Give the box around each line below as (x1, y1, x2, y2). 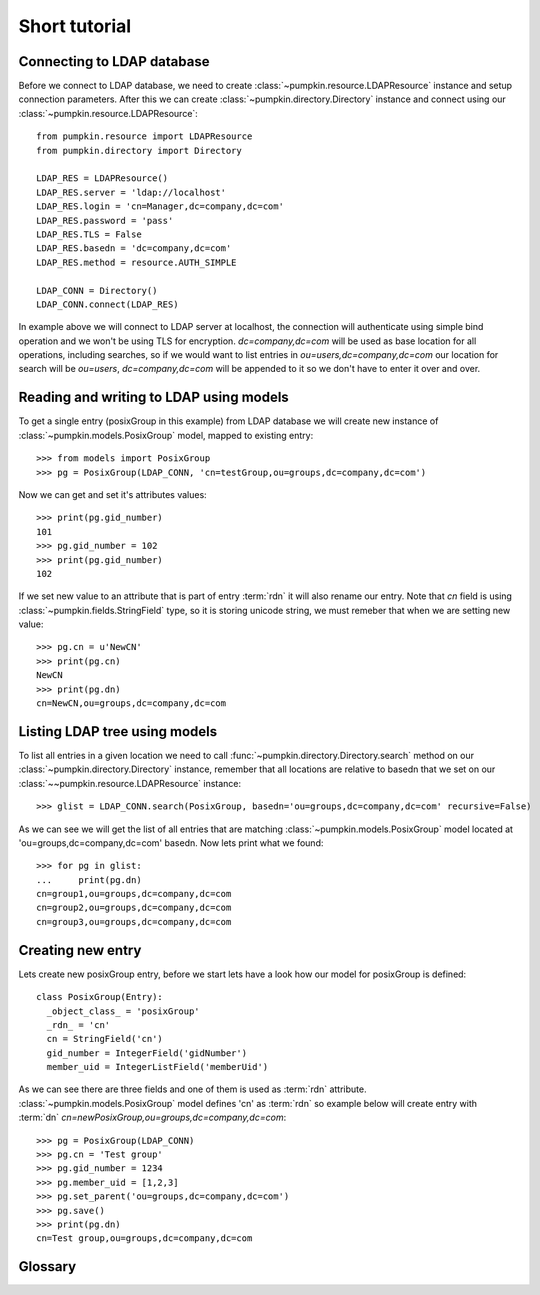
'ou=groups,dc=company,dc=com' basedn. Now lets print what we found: (18, 836, 324, 849)
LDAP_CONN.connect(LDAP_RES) (36, 298, 179, 310)
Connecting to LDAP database (18, 53, 210, 70)
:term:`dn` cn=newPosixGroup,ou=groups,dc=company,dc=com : (18, 1111, 287, 1124)
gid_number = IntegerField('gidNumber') (46, 1047, 248, 1059)
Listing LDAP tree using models (18, 723, 218, 740)
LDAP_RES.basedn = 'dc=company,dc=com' (36, 243, 232, 254)
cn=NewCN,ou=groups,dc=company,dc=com (36, 698, 227, 709)
